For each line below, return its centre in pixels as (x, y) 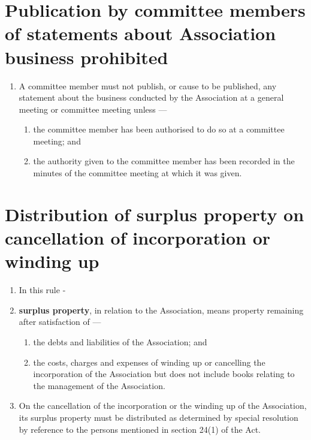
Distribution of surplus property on (155, 214)
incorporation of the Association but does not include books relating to (164, 374)
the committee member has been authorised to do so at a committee (159, 129)
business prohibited (87, 57)
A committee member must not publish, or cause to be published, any (148, 85)
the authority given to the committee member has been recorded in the (164, 161)
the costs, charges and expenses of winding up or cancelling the (149, 362)
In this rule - (42, 290)
